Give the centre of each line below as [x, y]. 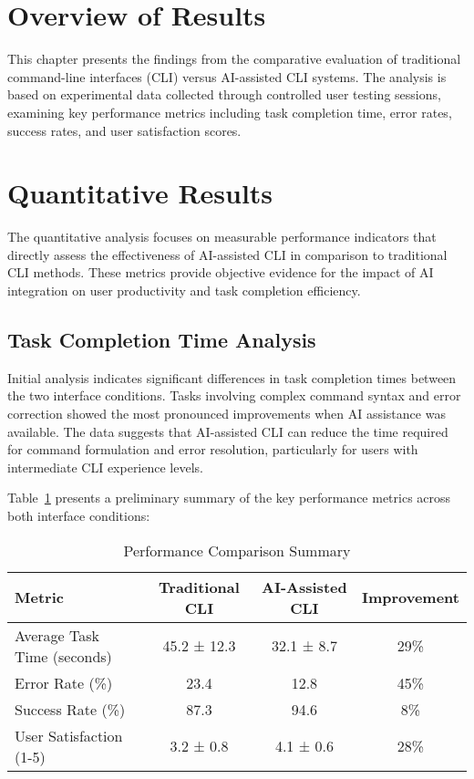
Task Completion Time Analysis [162, 339]
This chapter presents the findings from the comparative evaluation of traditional [234, 59]
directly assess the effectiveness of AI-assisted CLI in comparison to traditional [227, 254]
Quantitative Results [140, 193]
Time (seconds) [63, 656]
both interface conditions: [79, 515]
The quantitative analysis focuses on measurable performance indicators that [222, 237]
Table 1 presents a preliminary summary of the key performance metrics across [229, 498]
